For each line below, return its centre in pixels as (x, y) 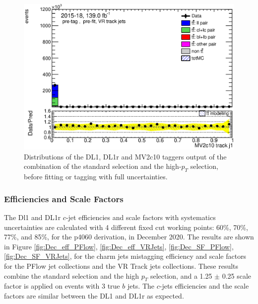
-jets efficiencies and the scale (204, 286)
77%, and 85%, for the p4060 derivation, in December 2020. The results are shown (129, 237)
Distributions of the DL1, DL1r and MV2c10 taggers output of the (125, 156)
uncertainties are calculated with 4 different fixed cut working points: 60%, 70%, (126, 227)
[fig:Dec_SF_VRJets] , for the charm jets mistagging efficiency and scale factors (125, 256)
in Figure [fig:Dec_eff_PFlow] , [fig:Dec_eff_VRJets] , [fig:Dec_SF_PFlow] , (119, 246)
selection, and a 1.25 (181, 275)
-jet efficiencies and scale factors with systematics (141, 217)
